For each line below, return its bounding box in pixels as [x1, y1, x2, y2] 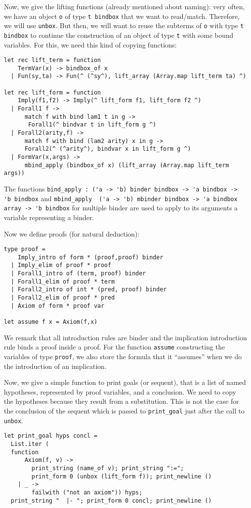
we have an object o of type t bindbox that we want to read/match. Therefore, [4, 11, 240, 21]
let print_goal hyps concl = [4, 432, 98, 440]
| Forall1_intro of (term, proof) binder [11, 270, 146, 277]
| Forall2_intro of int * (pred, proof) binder [11, 286, 167, 293]
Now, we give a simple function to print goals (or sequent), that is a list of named [4, 377, 246, 387]
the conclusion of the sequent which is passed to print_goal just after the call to [4, 406, 245, 415]
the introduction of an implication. [4, 361, 107, 371]
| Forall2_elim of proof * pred [11, 294, 115, 302]
